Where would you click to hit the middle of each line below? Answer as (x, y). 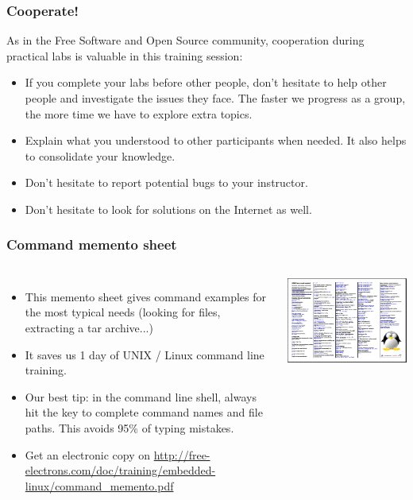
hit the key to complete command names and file (144, 412)
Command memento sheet (92, 244)
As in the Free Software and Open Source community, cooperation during (185, 40)
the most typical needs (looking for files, (123, 312)
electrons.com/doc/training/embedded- (120, 470)
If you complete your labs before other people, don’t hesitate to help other (206, 82)
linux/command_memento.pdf (99, 485)
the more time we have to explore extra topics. (139, 113)
